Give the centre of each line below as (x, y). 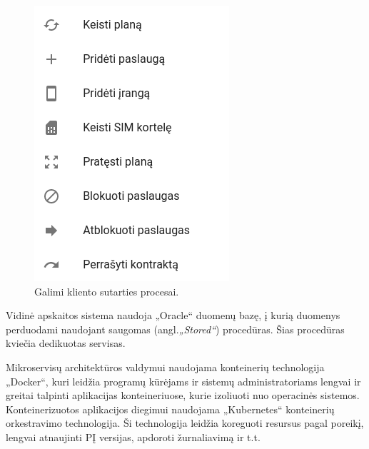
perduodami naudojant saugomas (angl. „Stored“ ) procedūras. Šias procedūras (175, 329)
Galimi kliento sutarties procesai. (107, 291)
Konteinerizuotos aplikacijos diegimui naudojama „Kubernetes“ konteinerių (170, 409)
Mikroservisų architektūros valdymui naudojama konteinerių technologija (165, 367)
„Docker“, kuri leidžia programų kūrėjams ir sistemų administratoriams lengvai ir (183, 381)
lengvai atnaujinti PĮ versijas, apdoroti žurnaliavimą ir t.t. (133, 437)
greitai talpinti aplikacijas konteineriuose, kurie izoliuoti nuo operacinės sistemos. (183, 395)
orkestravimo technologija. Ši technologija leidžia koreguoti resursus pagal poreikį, (185, 423)
